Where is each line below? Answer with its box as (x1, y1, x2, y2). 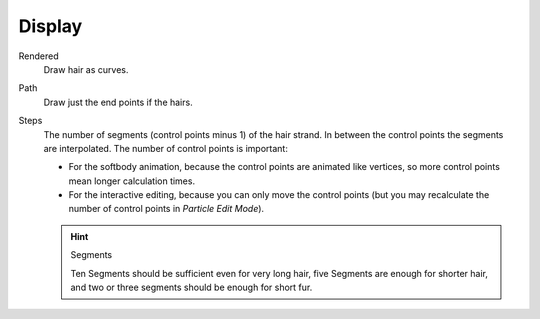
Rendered (18, 50, 59, 62)
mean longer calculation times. (68, 175, 195, 187)
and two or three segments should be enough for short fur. (70, 281, 313, 294)
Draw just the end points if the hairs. (43, 96, 194, 108)
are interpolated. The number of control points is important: (43, 142, 289, 154)
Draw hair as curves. (43, 63, 129, 75)
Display (18, 15, 83, 37)
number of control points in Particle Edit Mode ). (68, 203, 265, 215)
